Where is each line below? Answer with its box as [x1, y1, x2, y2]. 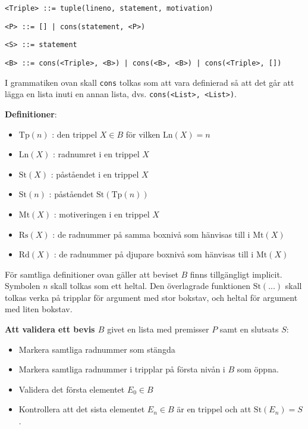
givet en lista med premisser [107, 323, 209, 335]
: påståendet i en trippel [51, 167, 139, 180]
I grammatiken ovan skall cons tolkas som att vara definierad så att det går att [5, 76, 294, 88]
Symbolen [5, 279, 40, 292]
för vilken [125, 128, 161, 140]
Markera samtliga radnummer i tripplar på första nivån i [18, 363, 225, 375]
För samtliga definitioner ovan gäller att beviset [5, 268, 178, 280]
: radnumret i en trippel [53, 148, 140, 160]
